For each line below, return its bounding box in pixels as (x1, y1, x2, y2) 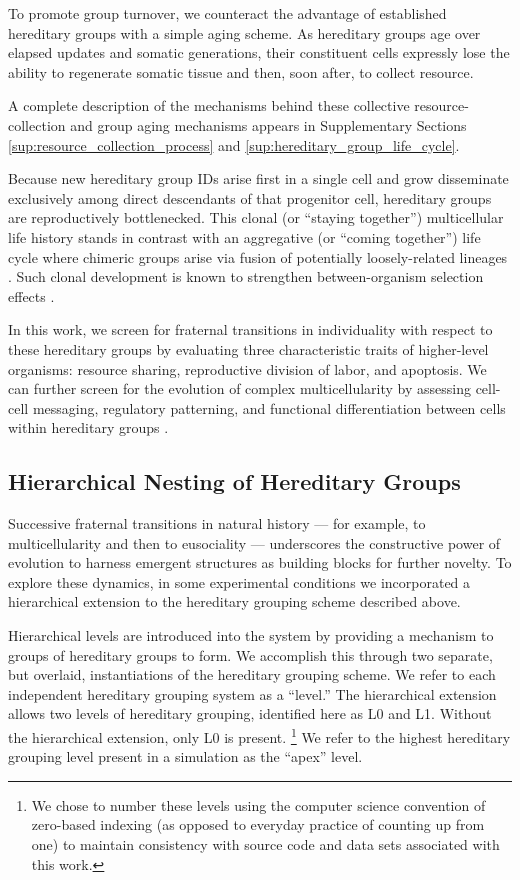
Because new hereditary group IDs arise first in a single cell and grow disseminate (8, 168, 509, 189)
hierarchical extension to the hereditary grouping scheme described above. (8, 591, 461, 612)
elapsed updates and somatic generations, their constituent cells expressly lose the (8, 42, 510, 63)
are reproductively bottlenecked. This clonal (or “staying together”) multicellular (8, 207, 504, 228)
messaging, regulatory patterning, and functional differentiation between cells (32, 397, 506, 418)
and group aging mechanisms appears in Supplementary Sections (70, 114, 467, 135)
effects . (8, 285, 55, 306)
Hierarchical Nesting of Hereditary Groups (8, 466, 461, 497)
